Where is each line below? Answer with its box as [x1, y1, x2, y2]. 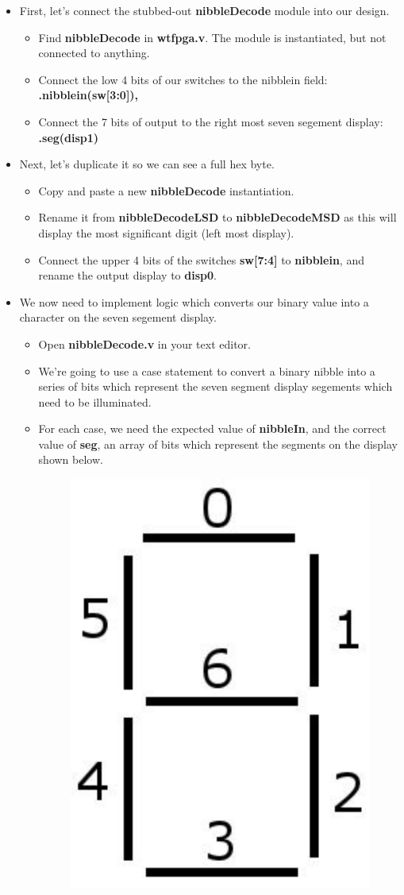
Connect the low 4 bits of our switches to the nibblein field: [38, 71, 328, 87]
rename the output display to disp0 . [38, 267, 217, 284]
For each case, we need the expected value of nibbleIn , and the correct [38, 420, 387, 437]
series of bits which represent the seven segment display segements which [38, 378, 393, 395]
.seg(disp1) [38, 129, 99, 145]
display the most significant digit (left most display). [38, 224, 294, 241]
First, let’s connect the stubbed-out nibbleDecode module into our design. [19, 2, 390, 18]
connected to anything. [38, 44, 150, 61]
